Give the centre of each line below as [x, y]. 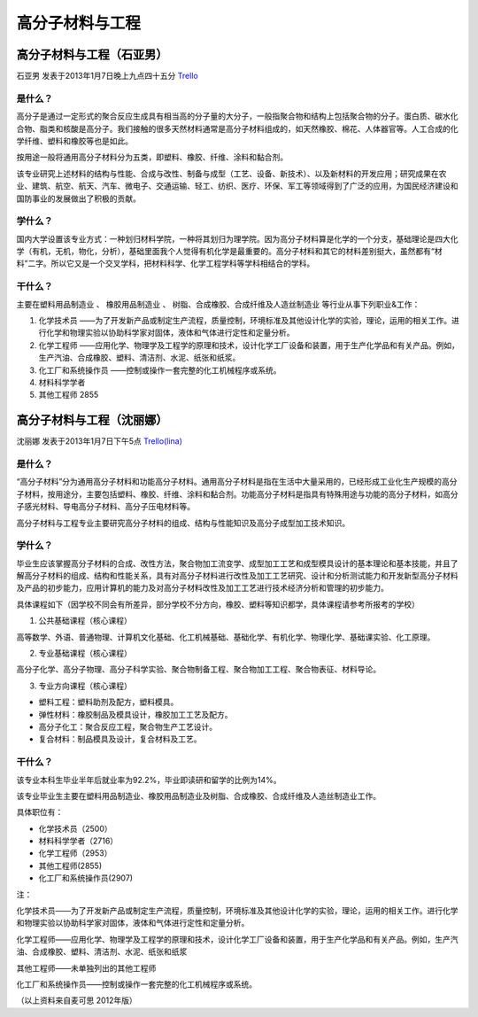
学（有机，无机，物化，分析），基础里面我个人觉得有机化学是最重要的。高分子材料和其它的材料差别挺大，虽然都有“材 [229, 252]
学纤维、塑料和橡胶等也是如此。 [74, 141]
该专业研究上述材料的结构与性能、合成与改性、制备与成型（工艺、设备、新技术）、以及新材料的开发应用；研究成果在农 [231, 174]
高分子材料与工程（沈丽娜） [92, 420]
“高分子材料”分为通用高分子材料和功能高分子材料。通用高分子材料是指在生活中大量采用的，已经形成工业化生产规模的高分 [237, 482]
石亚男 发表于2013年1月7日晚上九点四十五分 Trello [107, 76]
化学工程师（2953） [75, 853]
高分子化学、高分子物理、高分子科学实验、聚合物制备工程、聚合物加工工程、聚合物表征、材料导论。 [198, 670]
